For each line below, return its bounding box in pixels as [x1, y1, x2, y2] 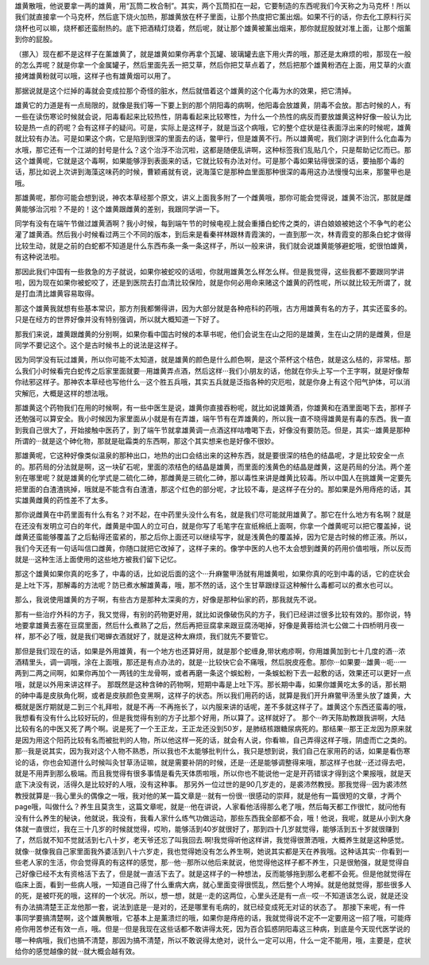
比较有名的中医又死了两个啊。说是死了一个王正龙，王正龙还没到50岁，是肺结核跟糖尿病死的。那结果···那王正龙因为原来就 [14, 724, 412, 734]
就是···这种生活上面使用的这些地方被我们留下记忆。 [14, 554, 182, 564]
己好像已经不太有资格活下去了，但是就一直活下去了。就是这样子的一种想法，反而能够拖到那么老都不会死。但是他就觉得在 [14, 869, 412, 878]
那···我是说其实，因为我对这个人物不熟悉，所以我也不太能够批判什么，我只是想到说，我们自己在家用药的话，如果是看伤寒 [14, 746, 411, 756]
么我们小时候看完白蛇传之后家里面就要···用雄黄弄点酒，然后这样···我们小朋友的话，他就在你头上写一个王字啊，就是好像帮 [14, 366, 410, 375]
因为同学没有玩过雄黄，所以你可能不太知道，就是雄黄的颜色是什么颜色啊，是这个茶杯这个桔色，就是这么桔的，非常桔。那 [14, 355, 412, 365]
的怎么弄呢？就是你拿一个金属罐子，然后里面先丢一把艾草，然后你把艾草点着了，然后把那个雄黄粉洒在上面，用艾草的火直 [14, 60, 412, 69]
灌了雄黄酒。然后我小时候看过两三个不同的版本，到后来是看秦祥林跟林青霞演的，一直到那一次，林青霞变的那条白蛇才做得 [14, 230, 412, 239]
